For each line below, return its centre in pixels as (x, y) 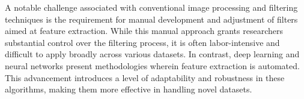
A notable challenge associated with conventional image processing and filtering (151, 7)
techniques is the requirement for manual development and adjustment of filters (151, 19)
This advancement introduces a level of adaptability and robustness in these (145, 77)
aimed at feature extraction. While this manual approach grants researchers (144, 31)
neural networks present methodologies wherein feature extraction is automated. (152, 65)
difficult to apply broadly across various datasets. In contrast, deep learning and (152, 54)
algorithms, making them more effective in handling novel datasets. (129, 89)
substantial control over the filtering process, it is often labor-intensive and (142, 42)
